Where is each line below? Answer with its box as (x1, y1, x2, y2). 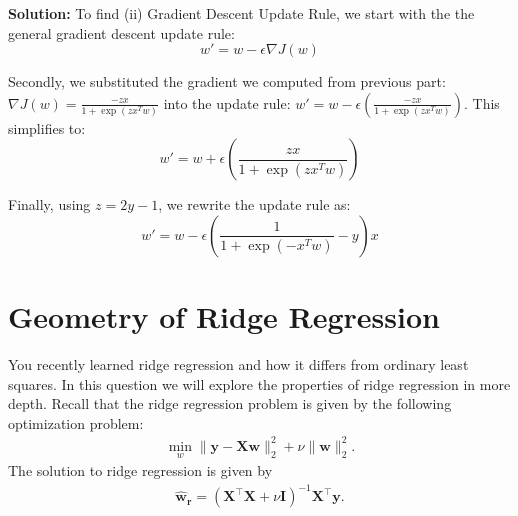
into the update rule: (163, 92, 291, 113)
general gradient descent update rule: (8, 22, 235, 43)
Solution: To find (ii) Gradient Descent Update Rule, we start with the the (8, 3, 475, 23)
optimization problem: (8, 412, 144, 433)
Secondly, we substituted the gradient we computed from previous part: (8, 71, 446, 92)
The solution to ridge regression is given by (8, 460, 273, 481)
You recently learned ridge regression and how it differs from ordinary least (8, 354, 469, 375)
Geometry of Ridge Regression (8, 296, 440, 337)
